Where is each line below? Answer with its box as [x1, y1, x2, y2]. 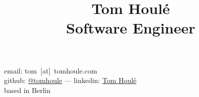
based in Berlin [4, 84, 51, 95]
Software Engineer [66, 17, 195, 38]
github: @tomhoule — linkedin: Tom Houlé [4, 75, 137, 85]
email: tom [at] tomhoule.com [4, 65, 97, 75]
